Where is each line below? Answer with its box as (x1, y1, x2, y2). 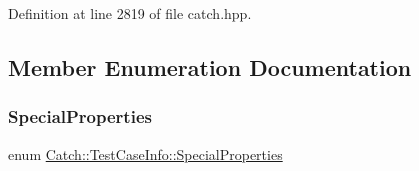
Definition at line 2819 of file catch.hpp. (8, 3, 252, 23)
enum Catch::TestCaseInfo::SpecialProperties (8, 143, 283, 164)
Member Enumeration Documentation (8, 51, 412, 82)
